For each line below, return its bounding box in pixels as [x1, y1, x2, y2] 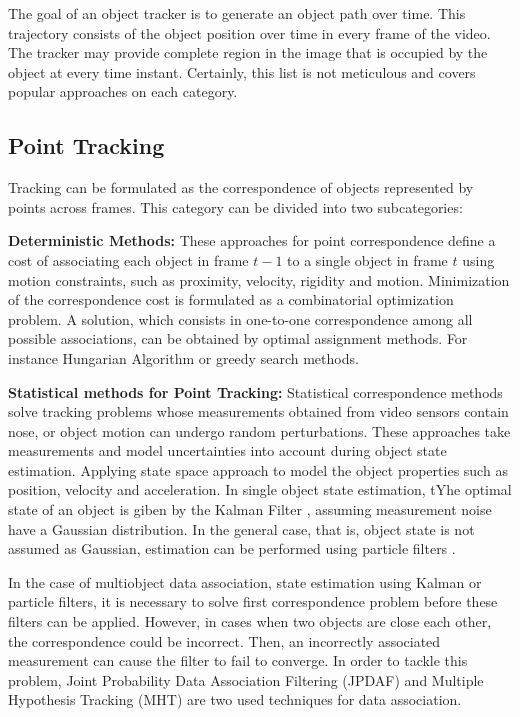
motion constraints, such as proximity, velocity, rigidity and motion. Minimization [8, 269, 510, 290]
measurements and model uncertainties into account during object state [8, 440, 447, 461]
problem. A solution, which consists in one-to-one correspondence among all [8, 308, 473, 329]
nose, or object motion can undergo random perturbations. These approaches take [8, 420, 511, 441]
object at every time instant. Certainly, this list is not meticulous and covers [8, 61, 476, 82]
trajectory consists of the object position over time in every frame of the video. [8, 22, 491, 43]
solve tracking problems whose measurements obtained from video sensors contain [8, 401, 509, 422]
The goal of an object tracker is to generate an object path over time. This [8, 3, 466, 23]
